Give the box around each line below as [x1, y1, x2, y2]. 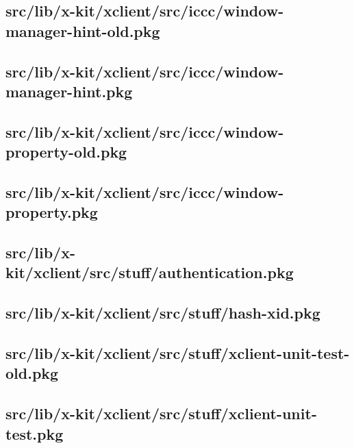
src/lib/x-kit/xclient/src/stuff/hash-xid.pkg [5, 302, 320, 323]
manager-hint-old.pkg [5, 20, 160, 41]
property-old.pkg [5, 141, 127, 162]
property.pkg [5, 201, 98, 223]
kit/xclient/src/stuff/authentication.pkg [5, 262, 294, 283]
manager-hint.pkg [5, 80, 133, 101]
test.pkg [5, 423, 64, 444]
